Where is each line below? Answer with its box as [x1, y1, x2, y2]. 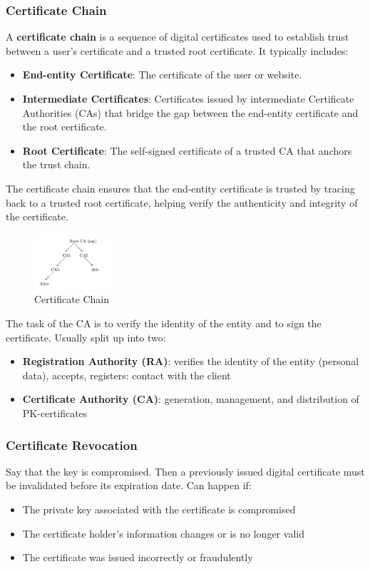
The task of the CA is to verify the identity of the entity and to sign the [6, 316, 322, 331]
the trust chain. [22, 157, 91, 172]
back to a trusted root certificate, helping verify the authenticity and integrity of [6, 195, 358, 210]
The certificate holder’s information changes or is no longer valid [22, 526, 304, 540]
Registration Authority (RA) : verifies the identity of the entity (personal [22, 354, 359, 369]
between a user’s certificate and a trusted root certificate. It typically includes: [6, 43, 349, 58]
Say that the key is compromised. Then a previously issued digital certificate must [6, 463, 365, 478]
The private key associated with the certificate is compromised [22, 502, 296, 517]
